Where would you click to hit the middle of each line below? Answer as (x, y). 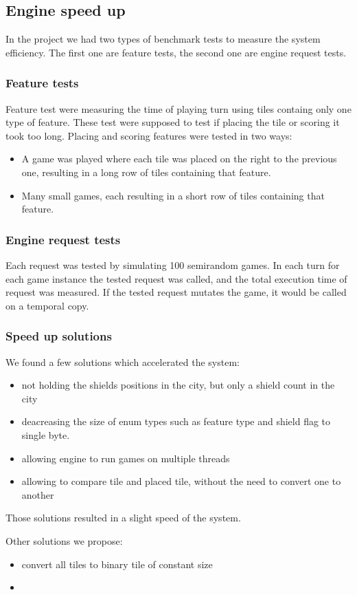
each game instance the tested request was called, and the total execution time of (176, 278)
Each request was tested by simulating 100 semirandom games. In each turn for (173, 264)
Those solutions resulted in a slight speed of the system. (123, 518)
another (38, 494)
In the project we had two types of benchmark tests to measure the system (163, 39)
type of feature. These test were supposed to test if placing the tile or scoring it (173, 122)
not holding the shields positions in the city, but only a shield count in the (178, 385)
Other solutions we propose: (64, 540)
